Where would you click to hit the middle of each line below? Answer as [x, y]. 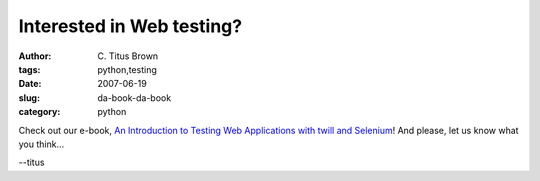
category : [39, 112]
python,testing [127, 69]
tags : [29, 69]
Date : [30, 84]
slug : [29, 97]
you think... [41, 144]
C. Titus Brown [128, 56]
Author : [35, 56]
